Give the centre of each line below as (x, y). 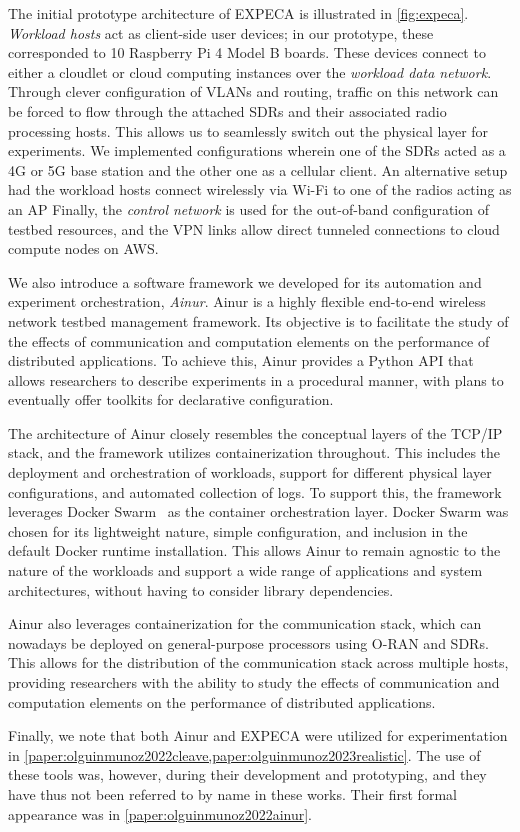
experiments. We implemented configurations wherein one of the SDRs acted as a (257, 150)
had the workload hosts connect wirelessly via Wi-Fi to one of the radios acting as (260, 189)
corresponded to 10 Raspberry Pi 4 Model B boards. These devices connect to (247, 52)
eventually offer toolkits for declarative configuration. (171, 399)
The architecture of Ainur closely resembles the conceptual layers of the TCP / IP (255, 432)
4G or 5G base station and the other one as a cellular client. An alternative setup (258, 169)
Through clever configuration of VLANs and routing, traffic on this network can (253, 91)
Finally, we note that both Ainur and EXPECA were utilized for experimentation (258, 735)
